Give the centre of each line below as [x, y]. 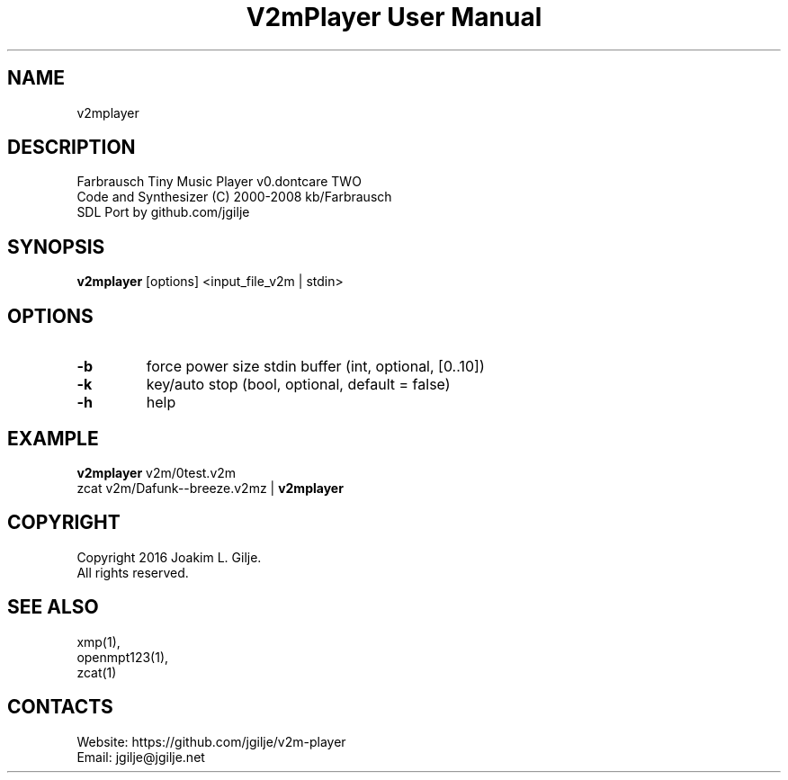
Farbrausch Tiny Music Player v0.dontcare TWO [219, 182]
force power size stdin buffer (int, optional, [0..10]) [315, 367]
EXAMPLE [53, 438]
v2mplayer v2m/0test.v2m [157, 472]
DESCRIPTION [72, 148]
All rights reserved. [133, 572]
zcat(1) [97, 672]
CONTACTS [60, 707]
